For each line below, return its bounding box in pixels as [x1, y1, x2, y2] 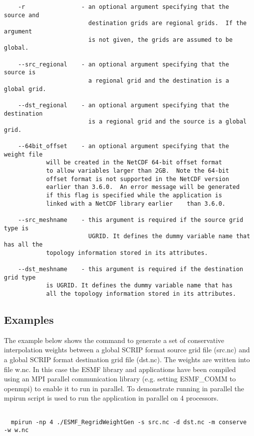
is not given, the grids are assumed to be [88, 36, 233, 43]
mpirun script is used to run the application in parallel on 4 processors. [4, 393, 219, 403]
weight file [4, 151, 43, 158]
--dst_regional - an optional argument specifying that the [18, 101, 229, 109]
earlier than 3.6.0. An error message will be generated [46, 184, 240, 191]
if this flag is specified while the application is [46, 192, 222, 199]
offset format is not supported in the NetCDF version [46, 175, 229, 183]
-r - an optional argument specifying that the [18, 3, 229, 10]
